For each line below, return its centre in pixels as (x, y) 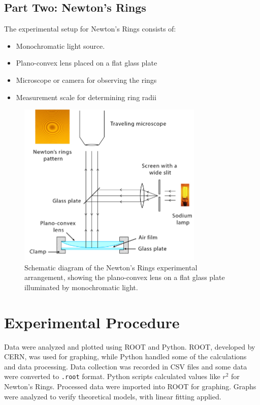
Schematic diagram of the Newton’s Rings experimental (111, 267)
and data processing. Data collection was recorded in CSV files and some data (126, 366)
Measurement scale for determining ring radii (86, 97)
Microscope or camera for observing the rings (86, 80)
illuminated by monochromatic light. (81, 287)
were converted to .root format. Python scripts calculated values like (112, 376)
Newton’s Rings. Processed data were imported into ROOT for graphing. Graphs (130, 386)
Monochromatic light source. (60, 45)
